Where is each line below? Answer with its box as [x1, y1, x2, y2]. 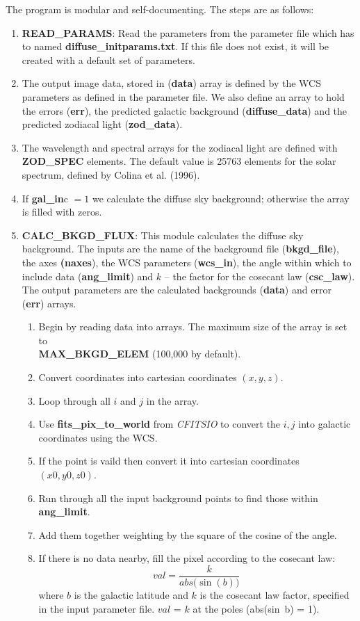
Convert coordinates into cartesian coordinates [38, 370, 237, 385]
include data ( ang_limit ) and [22, 268, 154, 283]
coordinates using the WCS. [38, 430, 158, 444]
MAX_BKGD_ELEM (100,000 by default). [38, 346, 241, 361]
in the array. [146, 393, 199, 408]
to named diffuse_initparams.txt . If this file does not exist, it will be [22, 39, 329, 54]
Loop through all [38, 393, 111, 408]
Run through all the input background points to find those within [38, 490, 318, 505]
